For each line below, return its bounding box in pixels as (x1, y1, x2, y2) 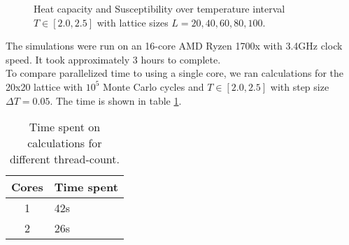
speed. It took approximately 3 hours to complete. (6, 52, 221, 66)
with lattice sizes (97, 15, 169, 29)
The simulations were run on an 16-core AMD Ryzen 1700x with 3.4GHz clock (6, 38, 343, 53)
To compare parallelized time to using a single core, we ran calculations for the (6, 66, 343, 80)
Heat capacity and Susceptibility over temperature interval (34, 1, 285, 15)
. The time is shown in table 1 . (50, 93, 182, 107)
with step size (270, 79, 329, 94)
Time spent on (29, 119, 101, 135)
